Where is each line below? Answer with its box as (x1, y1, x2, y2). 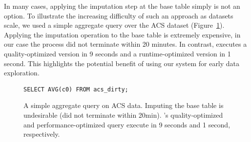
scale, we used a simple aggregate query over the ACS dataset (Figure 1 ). (4, 20, 225, 30)
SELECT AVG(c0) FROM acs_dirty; (23, 86, 128, 93)
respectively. (23, 129, 60, 139)
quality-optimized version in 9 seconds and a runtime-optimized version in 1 (4, 48, 231, 58)
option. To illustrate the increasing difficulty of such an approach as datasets (4, 10, 233, 20)
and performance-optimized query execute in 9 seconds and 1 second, (23, 119, 230, 129)
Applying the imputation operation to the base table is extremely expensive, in (4, 29, 241, 39)
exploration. (4, 68, 40, 78)
